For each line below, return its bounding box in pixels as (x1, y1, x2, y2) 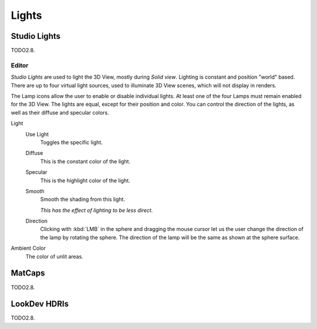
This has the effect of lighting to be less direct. (40, 206, 153, 214)
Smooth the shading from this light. (40, 196, 126, 203)
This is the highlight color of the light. (40, 177, 130, 184)
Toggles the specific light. (40, 139, 103, 146)
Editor (11, 61, 29, 69)
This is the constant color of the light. (40, 157, 131, 164)
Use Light (25, 130, 49, 137)
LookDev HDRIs (11, 299, 69, 309)
